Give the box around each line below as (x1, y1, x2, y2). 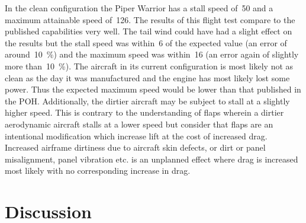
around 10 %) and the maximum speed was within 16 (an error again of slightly (5, 48, 299, 60)
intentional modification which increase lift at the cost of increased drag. (5, 129, 268, 142)
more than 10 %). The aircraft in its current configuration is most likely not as (5, 59, 294, 72)
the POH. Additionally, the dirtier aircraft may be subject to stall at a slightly (5, 94, 290, 107)
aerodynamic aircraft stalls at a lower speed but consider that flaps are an (5, 117, 273, 130)
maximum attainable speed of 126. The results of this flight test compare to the (5, 13, 295, 26)
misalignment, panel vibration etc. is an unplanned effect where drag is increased (5, 152, 298, 165)
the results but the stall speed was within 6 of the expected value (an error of (5, 36, 287, 49)
